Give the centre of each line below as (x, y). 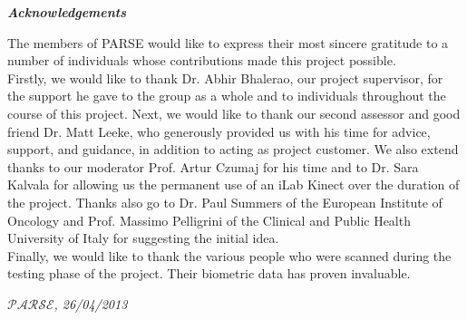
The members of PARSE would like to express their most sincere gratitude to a (228, 42)
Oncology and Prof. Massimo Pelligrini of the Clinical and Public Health (209, 220)
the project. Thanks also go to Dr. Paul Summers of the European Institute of (225, 202)
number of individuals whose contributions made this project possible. (202, 60)
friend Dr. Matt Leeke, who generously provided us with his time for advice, (219, 131)
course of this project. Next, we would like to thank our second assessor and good (234, 113)
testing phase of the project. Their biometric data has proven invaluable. (209, 273)
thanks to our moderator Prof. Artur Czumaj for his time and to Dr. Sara (213, 166)
